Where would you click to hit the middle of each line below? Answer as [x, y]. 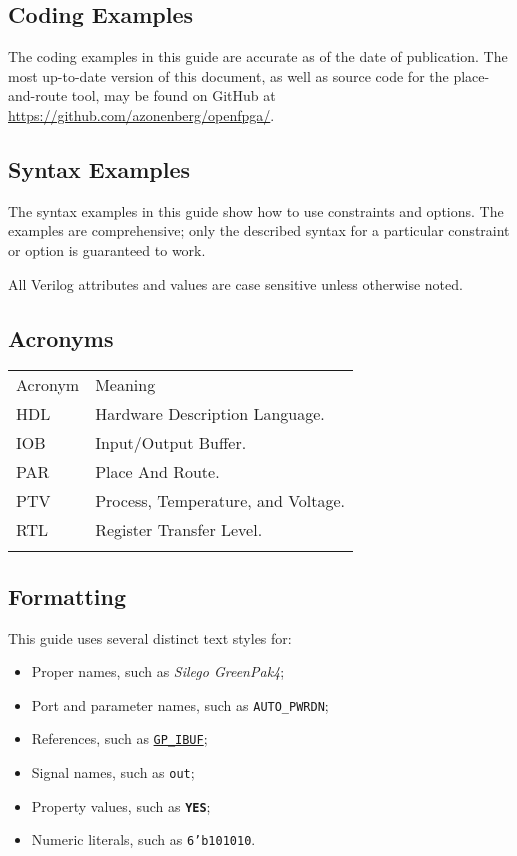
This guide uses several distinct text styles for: [150, 637]
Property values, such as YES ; [121, 805]
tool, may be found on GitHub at [173, 95]
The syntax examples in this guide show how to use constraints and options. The [256, 210]
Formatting [67, 595]
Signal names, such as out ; [113, 772]
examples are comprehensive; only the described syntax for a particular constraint [259, 230]
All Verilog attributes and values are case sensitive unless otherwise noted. [235, 283]
